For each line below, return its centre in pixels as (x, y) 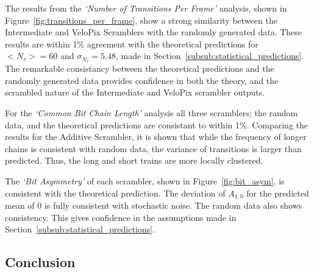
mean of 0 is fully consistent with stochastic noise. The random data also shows (154, 205)
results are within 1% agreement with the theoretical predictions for (132, 44)
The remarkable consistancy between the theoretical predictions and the (140, 68)
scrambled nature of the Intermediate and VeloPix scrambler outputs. (135, 92)
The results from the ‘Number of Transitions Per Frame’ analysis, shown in (146, 8)
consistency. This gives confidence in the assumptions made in (121, 217)
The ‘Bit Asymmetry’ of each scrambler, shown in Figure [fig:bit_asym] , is (145, 180)
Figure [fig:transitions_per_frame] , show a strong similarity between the (141, 20)
